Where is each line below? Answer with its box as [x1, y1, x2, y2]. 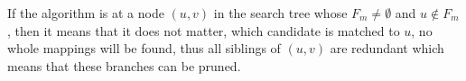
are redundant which [330, 39, 444, 58]
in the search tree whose [213, 4, 348, 22]
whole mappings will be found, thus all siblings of [7, 39, 281, 58]
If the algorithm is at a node [7, 4, 164, 22]
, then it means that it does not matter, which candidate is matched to [7, 21, 400, 40]
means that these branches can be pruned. [7, 56, 241, 75]
